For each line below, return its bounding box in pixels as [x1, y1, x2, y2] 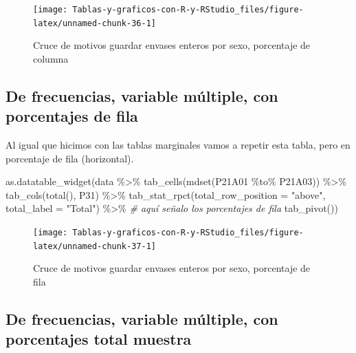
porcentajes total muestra [5, 328, 192, 350]
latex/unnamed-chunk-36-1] [33, 18, 156, 28]
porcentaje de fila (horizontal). [5, 151, 134, 165]
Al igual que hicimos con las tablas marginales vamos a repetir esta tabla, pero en [5, 138, 351, 152]
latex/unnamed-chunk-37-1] [33, 241, 156, 251]
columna [33, 51, 69, 65]
